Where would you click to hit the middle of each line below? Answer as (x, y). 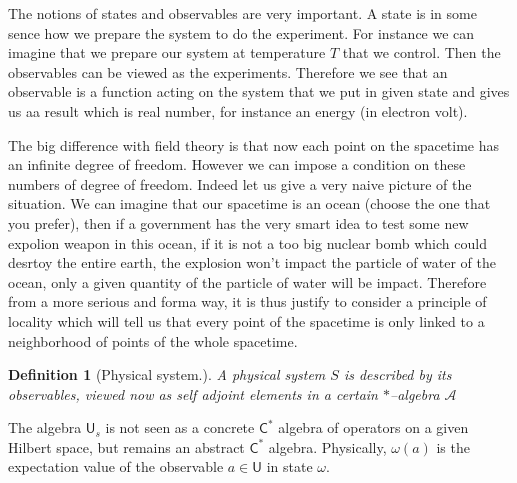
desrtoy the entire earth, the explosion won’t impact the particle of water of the (252, 262)
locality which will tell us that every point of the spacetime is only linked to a (246, 320)
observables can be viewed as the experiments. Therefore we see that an (228, 71)
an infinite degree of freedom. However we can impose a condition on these (237, 164)
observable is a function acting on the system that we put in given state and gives (259, 91)
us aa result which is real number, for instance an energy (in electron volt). (238, 110)
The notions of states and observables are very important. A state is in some (242, 13)
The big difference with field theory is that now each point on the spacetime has (254, 144)
